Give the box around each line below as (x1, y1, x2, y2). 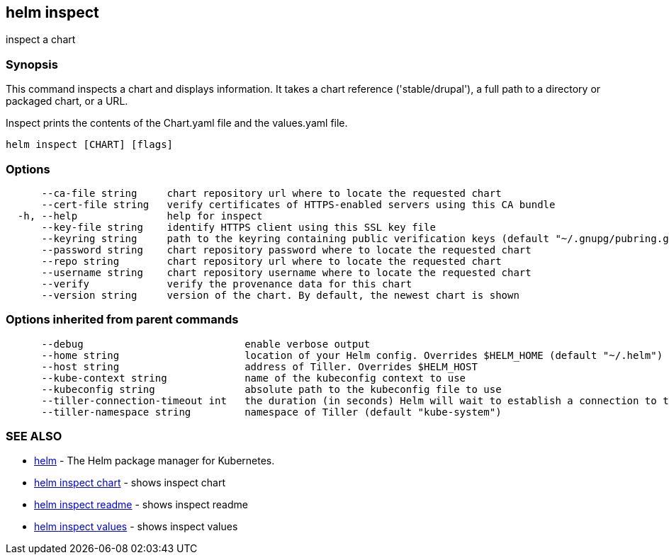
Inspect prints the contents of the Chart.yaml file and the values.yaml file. (6, 117, 348, 130)
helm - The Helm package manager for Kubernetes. (34, 455, 275, 467)
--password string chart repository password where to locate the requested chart (41, 244, 532, 256)
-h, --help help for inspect (17, 210, 263, 222)
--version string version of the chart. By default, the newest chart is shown (41, 289, 519, 301)
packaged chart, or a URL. (6, 95, 128, 108)
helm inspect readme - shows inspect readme (34, 498, 248, 511)
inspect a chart (6, 33, 76, 46)
